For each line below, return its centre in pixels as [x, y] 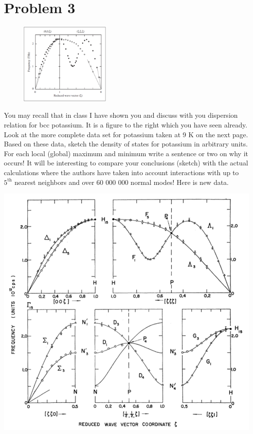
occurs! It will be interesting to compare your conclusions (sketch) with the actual [126, 163]
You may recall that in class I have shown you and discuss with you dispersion [121, 115]
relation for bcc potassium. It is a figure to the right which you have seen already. [126, 124]
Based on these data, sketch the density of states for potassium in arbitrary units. [126, 144]
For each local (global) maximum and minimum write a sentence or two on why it [126, 153]
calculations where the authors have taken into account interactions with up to [121, 172]
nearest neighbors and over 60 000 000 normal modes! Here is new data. [122, 182]
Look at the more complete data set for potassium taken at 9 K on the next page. [126, 134]
